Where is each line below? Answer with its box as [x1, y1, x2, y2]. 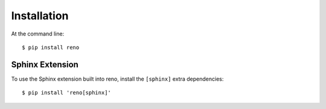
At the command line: [11, 30, 65, 37]
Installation [11, 9, 69, 22]
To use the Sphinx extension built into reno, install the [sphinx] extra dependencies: [11, 75, 224, 83]
